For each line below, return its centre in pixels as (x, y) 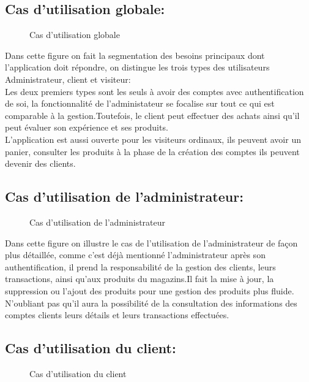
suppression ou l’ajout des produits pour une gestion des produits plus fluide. (150, 290)
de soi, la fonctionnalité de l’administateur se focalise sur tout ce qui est (140, 103)
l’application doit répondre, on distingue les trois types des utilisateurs (137, 67)
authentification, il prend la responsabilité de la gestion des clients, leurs (140, 266)
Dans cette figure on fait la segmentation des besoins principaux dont (135, 55)
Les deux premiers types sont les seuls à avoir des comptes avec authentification (154, 91)
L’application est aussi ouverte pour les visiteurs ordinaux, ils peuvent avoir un (153, 139)
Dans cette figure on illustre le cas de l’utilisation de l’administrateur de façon (151, 243)
